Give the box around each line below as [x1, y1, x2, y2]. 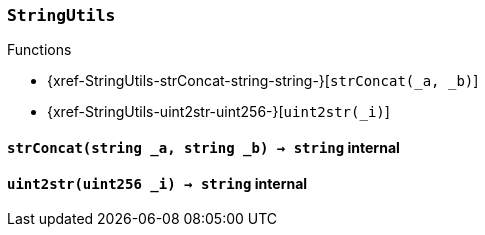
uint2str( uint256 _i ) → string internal [7, 174, 308, 192]
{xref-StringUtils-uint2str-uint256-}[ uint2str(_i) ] [47, 103, 390, 121]
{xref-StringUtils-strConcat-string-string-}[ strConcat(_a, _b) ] [47, 72, 479, 90]
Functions [7, 41, 72, 59]
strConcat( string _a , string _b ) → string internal [7, 138, 400, 156]
